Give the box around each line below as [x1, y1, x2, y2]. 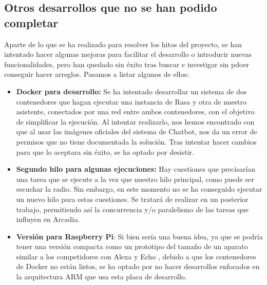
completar [4, 14, 59, 30]
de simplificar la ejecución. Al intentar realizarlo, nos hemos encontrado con [16, 116, 255, 127]
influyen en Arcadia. [16, 214, 80, 225]
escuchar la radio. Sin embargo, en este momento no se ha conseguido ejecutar [16, 184, 262, 194]
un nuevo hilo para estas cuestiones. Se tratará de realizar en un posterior [16, 193, 249, 204]
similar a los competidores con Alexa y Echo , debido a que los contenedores [16, 251, 256, 261]
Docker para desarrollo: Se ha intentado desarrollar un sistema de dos [16, 86, 247, 96]
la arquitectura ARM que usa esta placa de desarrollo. [16, 271, 187, 282]
